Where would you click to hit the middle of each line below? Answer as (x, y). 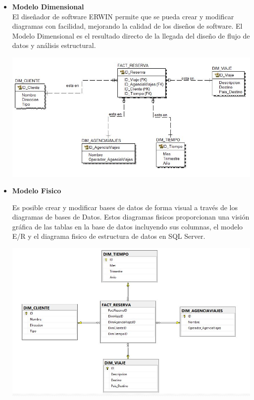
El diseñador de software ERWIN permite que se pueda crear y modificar (123, 16)
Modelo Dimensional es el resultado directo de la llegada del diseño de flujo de (131, 35)
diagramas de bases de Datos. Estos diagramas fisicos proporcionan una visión (131, 217)
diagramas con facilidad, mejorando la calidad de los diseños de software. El (127, 26)
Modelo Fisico (37, 191)
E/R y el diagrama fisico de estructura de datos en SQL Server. (109, 236)
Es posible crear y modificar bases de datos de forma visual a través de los (125, 207)
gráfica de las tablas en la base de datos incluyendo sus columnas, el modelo (127, 226)
